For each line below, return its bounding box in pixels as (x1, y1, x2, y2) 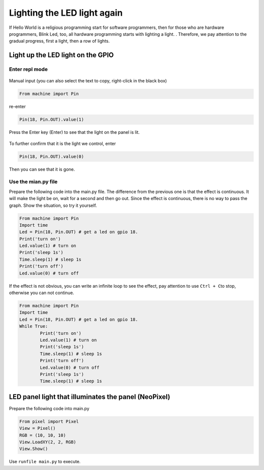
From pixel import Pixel (19, 419, 79, 424)
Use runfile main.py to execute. (9, 459, 81, 465)
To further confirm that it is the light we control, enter (9, 140, 116, 147)
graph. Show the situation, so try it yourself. (9, 202, 97, 208)
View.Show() (19, 446, 48, 452)
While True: (19, 323, 48, 329)
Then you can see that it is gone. (9, 166, 75, 172)
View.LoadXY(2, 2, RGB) (19, 439, 77, 445)
